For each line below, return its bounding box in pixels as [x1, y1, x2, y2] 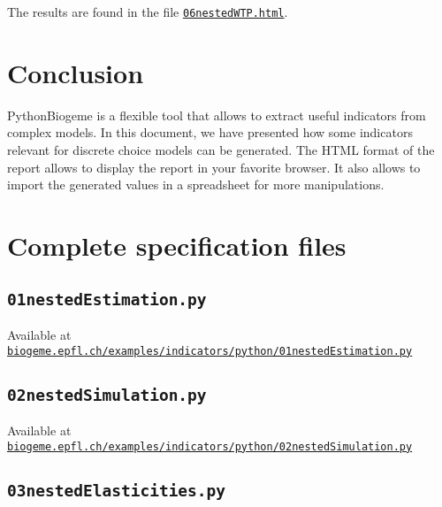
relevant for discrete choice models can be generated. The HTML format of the [7, 140, 435, 158]
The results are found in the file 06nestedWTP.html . [7, 3, 288, 20]
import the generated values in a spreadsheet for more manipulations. [7, 175, 385, 194]
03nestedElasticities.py [7, 480, 226, 500]
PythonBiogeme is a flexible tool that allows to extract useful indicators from [7, 105, 426, 124]
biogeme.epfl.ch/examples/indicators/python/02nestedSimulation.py [7, 440, 413, 453]
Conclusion [7, 54, 144, 90]
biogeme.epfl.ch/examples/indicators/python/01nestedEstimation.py [7, 344, 413, 357]
